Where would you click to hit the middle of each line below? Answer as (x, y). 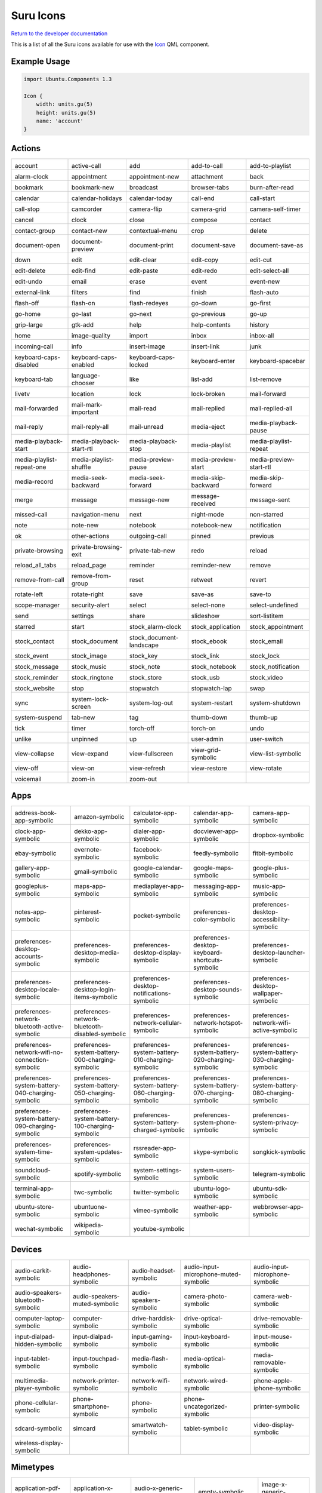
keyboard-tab (34, 379)
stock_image (89, 656)
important (85, 412)
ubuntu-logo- (212, 1188)
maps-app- (90, 886)
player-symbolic (37, 1388)
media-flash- (150, 1359)
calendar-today (151, 198)
